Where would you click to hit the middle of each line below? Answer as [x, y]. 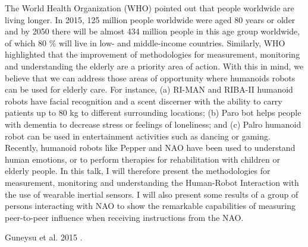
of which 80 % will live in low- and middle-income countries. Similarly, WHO [145, 42]
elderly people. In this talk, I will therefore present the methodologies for [138, 171]
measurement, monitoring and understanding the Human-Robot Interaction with [152, 182]
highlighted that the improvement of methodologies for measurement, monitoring [153, 54]
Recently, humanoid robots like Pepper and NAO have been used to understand [150, 148]
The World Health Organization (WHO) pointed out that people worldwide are [150, 8]
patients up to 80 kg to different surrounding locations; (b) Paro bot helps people [153, 113]
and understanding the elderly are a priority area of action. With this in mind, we [154, 66]
